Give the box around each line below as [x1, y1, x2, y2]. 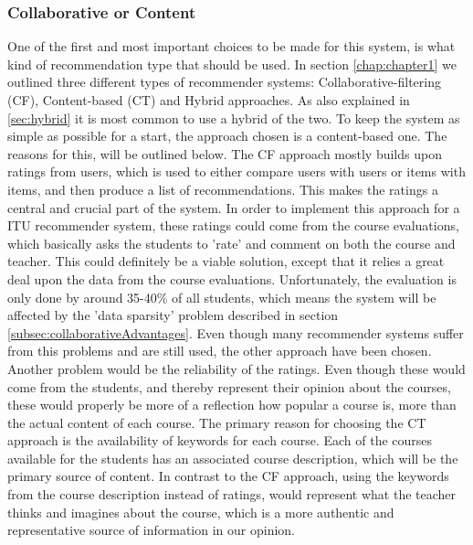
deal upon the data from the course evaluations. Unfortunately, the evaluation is [7, 269, 457, 288]
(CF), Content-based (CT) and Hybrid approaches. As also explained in [7, 91, 410, 109]
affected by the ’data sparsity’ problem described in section [7, 305, 339, 325]
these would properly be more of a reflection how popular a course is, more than [7, 395, 457, 414]
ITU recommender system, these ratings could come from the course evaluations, [7, 216, 459, 235]
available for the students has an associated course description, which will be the [7, 448, 458, 467]
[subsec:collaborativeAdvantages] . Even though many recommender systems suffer [7, 323, 464, 342]
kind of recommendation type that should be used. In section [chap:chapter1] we [7, 54, 457, 73]
